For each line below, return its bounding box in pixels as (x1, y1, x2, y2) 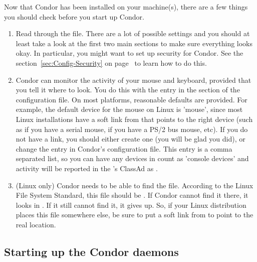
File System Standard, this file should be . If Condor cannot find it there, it (16, 190, 248, 200)
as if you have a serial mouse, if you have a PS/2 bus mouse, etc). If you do (16, 123, 248, 134)
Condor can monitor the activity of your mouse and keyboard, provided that (16, 74, 251, 85)
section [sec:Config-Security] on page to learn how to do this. (16, 57, 207, 68)
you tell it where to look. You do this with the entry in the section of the (16, 84, 240, 95)
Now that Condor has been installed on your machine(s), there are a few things (4, 2, 248, 12)
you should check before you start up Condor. (4, 11, 144, 22)
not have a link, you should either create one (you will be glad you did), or (16, 134, 245, 144)
